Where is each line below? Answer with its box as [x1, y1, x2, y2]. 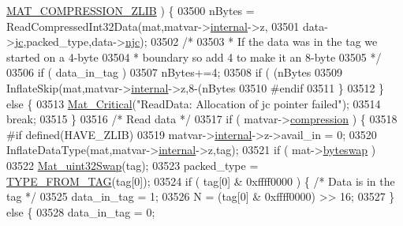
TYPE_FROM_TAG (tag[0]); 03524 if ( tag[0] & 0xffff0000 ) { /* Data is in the [6, 172, 395, 189]
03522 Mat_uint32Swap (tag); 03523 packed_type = [6, 156, 259, 173]
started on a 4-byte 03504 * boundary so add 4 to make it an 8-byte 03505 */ [6, 48, 382, 65]
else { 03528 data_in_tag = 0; [6, 203, 155, 220]
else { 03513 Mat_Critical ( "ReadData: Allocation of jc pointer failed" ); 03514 [6, 95, 381, 111]
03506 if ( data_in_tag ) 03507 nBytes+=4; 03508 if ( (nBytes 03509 [6, 64, 343, 81]
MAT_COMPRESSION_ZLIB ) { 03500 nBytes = [6, 2, 255, 18]
